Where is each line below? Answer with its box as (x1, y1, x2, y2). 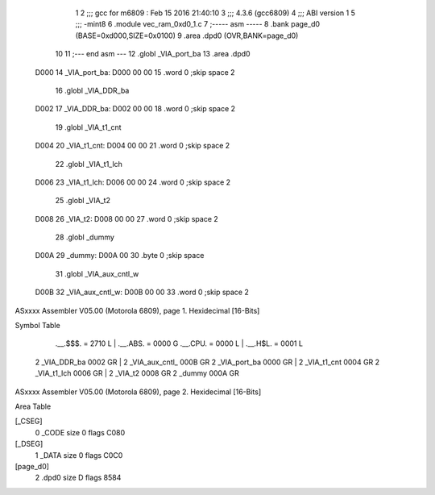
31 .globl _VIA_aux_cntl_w (55, 268, 139, 278)
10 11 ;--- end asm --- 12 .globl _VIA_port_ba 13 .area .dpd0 (55, 49, 251, 59)
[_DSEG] (14, 439, 43, 449)
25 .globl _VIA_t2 (55, 196, 110, 206)
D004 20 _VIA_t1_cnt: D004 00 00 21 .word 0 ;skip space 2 (35, 141, 230, 151)
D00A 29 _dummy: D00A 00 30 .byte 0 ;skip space (35, 251, 205, 260)
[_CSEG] (14, 416, 43, 426)
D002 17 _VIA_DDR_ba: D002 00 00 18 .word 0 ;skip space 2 (35, 104, 236, 114)
